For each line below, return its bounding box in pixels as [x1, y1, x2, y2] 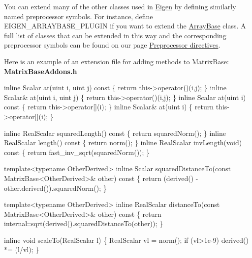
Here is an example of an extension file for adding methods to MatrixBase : [4, 56, 229, 66]
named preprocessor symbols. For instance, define [4, 11, 153, 21]
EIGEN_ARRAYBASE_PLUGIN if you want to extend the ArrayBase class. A [4, 21, 246, 31]
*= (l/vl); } [4, 244, 39, 255]
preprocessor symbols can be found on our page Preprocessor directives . [4, 40, 220, 50]
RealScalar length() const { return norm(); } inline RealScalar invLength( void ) [4, 137, 242, 148]
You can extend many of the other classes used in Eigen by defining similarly [4, 1, 236, 11]
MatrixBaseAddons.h [4, 66, 77, 76]
